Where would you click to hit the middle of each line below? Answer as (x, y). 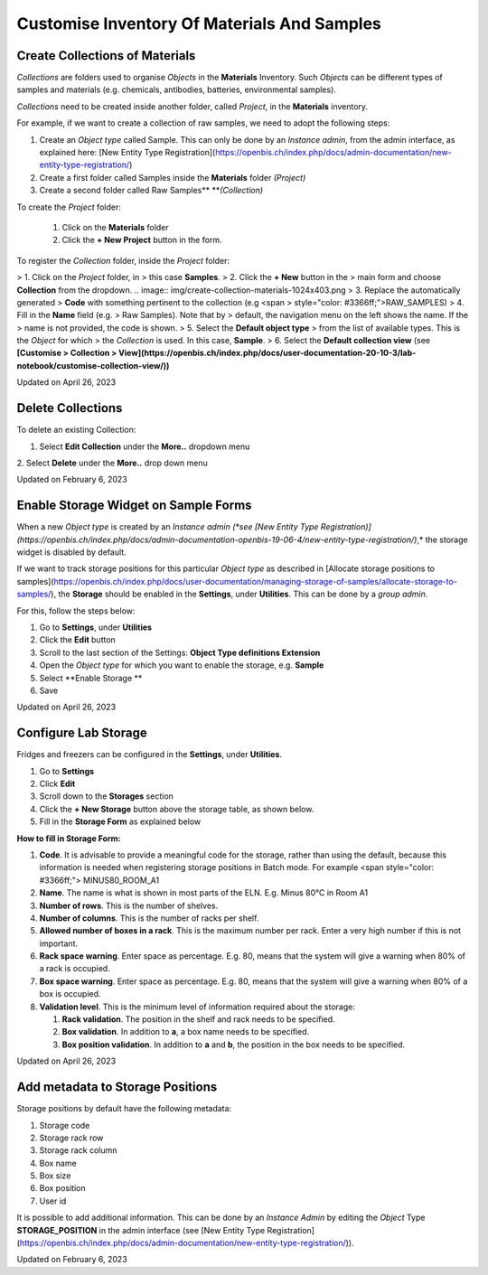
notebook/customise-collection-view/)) (93, 365)
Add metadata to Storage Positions (117, 1087)
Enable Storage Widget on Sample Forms (134, 506)
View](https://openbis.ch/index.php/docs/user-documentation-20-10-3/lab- (267, 353)
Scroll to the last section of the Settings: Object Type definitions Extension (180, 652)
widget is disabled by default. (71, 552)
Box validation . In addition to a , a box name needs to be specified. (186, 1032)
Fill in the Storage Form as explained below (120, 821)
